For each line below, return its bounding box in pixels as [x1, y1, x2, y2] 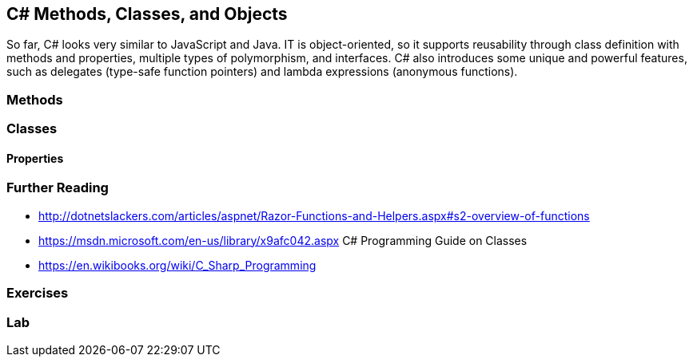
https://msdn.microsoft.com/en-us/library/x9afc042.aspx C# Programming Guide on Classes [38, 233, 528, 247]
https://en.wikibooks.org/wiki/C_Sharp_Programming [38, 258, 317, 272]
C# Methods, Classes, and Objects [6, 4, 288, 24]
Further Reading [6, 180, 109, 196]
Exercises [6, 285, 69, 302]
